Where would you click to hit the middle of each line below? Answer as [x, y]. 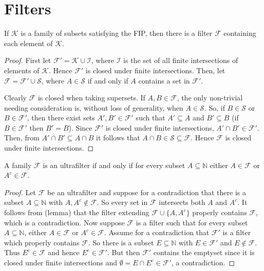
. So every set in [122, 202]
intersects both [182, 202]
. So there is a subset [121, 242]
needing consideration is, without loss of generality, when [94, 107]
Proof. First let [28, 60]
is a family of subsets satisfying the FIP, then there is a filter [117, 33]
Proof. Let [20, 192]
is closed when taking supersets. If [91, 98]
